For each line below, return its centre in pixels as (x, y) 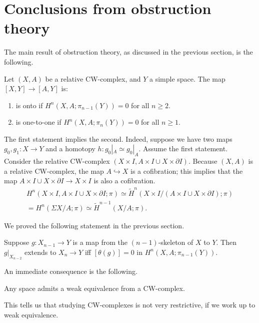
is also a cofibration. (124, 181)
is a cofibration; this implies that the (187, 171)
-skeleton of (176, 242)
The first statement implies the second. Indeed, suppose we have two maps (118, 138)
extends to (40, 252)
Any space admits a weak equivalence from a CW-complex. (94, 288)
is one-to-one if (38, 122)
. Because (203, 161)
